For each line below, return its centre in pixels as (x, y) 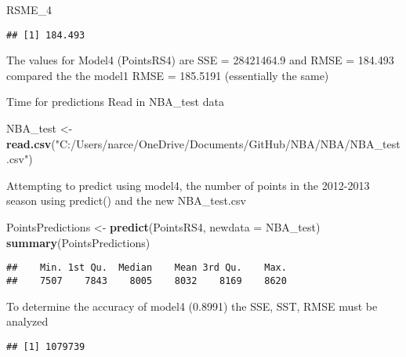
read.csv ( (31, 143)
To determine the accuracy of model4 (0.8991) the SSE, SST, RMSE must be (192, 306)
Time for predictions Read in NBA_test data (115, 102)
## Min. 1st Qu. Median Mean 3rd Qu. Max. (147, 268)
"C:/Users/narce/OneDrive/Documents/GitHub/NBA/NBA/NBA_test (228, 143)
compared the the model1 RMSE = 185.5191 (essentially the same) (168, 75)
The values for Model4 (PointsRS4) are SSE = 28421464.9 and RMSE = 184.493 (200, 60)
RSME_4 (29, 9)
